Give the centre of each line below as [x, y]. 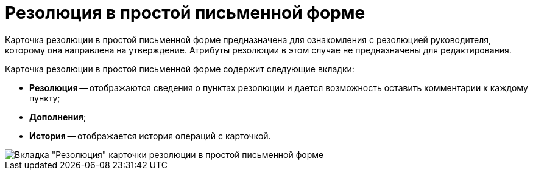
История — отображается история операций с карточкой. [150, 136]
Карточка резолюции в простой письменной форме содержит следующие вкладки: [180, 69]
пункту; [45, 98]
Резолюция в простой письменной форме [185, 13]
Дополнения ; [58, 117]
